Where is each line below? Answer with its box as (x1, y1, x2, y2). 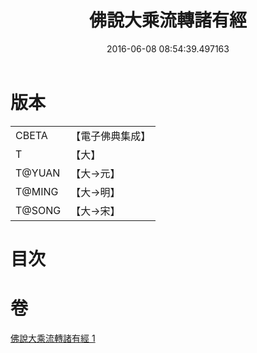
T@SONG (15, 203, 62, 217)
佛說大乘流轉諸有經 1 (10, 332, 96, 344)
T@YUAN (15, 166, 61, 180)
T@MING (15, 184, 59, 198)
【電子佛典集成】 (70, 129, 152, 143)
